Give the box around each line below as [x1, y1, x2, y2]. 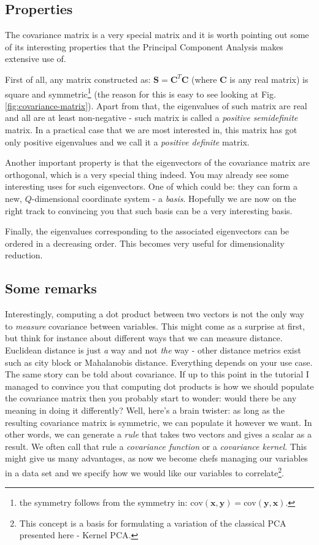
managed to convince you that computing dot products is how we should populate [5, 379, 314, 392]
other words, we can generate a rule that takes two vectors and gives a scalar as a [5, 428, 312, 441]
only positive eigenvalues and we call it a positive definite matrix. [5, 135, 250, 148]
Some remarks [5, 279, 97, 298]
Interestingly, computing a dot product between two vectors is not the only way [5, 307, 304, 320]
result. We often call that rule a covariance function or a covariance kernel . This [5, 439, 307, 452]
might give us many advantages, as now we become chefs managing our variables [5, 452, 308, 465]
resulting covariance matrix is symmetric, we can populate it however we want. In [5, 416, 312, 428]
